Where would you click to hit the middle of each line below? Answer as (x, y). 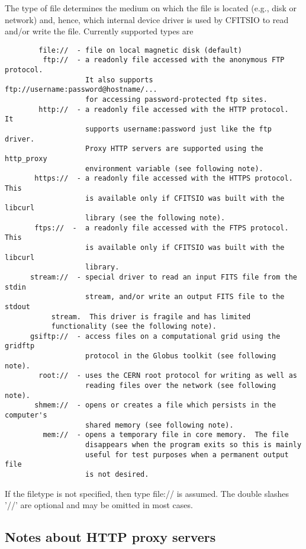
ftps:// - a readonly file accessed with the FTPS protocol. (162, 228)
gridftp (20, 346)
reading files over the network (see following (181, 386)
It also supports (119, 80)
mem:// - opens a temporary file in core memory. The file (166, 435)
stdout (17, 306)
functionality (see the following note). (134, 327)
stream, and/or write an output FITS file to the (185, 297)
